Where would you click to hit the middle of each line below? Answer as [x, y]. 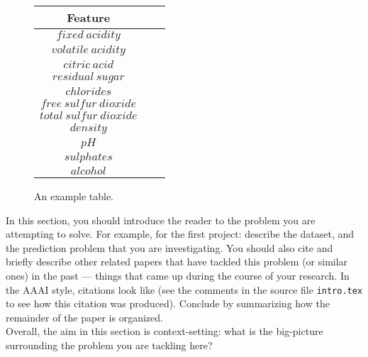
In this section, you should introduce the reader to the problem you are [161, 220]
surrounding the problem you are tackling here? [109, 345]
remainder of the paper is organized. [84, 317]
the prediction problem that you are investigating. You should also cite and [169, 247]
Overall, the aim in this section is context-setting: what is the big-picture [165, 331]
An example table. [74, 196]
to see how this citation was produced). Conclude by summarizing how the [168, 303]
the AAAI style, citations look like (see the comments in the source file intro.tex [184, 289]
